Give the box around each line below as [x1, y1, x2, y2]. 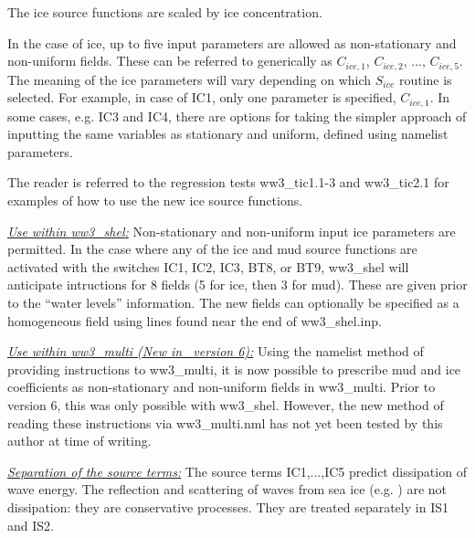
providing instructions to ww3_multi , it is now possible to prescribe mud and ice [7, 359, 461, 378]
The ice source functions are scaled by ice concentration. [7, 3, 322, 21]
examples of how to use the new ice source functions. [7, 191, 303, 210]
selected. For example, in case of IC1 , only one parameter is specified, [7, 88, 396, 107]
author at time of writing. [7, 431, 152, 450]
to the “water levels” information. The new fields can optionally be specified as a [7, 293, 459, 312]
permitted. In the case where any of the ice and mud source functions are [7, 239, 417, 258]
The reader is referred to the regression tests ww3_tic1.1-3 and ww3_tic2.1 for [7, 173, 449, 192]
